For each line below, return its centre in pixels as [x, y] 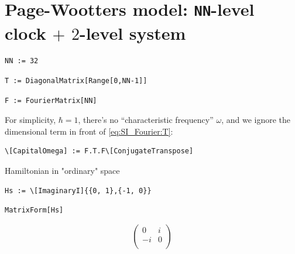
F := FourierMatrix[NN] [51, 100]
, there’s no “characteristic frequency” [146, 120]
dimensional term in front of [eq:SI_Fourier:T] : [89, 131]
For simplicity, [30, 120]
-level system [133, 32]
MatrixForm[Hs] [34, 210]
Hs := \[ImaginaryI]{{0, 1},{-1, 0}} [78, 190]
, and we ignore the [256, 120]
